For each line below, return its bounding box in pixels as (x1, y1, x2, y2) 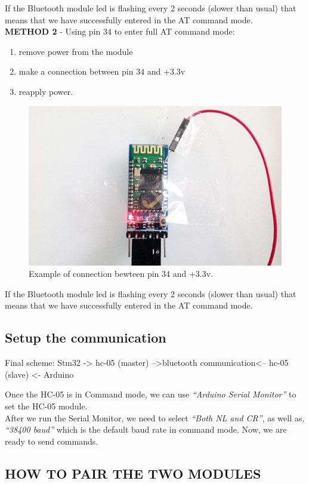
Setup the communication (5, 328, 166, 347)
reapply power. (18, 85, 73, 97)
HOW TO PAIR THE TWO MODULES (5, 464, 261, 482)
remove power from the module (18, 45, 133, 57)
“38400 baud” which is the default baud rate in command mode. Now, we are (5, 423, 287, 436)
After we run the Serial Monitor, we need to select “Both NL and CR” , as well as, (5, 411, 305, 424)
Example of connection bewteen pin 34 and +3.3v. (29, 267, 213, 280)
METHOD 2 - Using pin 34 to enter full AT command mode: (5, 25, 235, 38)
